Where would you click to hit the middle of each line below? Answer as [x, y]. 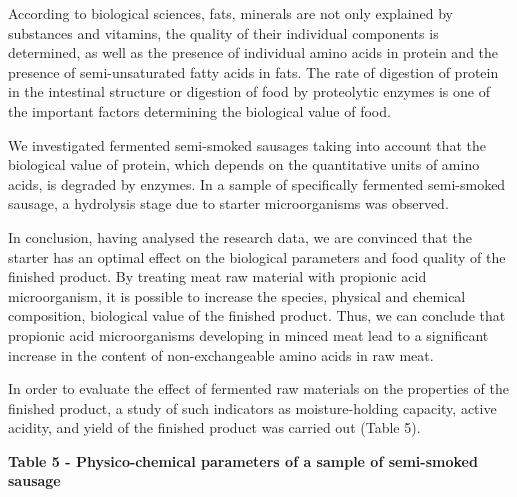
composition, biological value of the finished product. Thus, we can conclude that [257, 315]
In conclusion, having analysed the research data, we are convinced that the [240, 236]
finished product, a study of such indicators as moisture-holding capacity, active [252, 407]
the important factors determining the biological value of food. [199, 110]
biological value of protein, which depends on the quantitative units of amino [244, 164]
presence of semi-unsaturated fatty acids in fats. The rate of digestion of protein [253, 71]
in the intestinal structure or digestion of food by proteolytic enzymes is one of [249, 91]
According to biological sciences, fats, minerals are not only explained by [230, 13]
